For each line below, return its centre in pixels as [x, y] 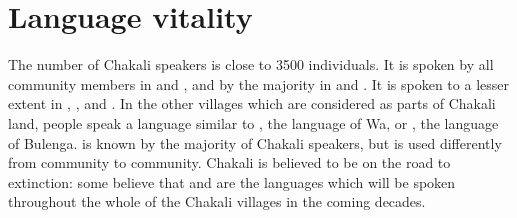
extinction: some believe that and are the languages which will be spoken [232, 181]
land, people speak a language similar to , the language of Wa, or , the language [253, 122]
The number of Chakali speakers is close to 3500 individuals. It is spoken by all [251, 64]
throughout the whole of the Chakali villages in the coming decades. [217, 201]
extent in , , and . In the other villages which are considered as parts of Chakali [252, 103]
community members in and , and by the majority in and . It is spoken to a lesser [258, 83]
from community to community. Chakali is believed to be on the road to [229, 162]
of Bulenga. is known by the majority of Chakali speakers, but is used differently [255, 142]
